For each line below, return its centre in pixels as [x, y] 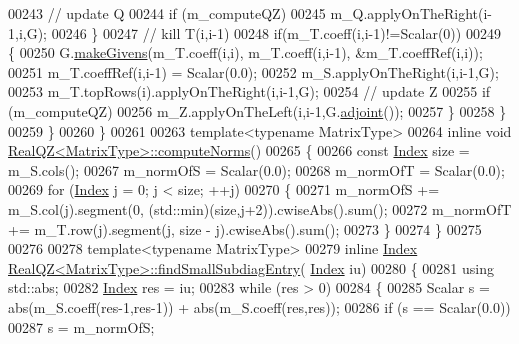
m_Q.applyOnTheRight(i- [411, 13]
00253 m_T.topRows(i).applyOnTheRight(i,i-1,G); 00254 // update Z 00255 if [249, 91]
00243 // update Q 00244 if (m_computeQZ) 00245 [167, 13]
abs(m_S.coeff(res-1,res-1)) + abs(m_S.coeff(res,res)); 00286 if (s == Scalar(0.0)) [259, 306]
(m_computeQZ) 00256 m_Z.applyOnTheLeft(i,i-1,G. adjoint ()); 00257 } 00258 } [257, 110]
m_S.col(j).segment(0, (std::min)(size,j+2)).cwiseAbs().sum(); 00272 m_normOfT [260, 208]
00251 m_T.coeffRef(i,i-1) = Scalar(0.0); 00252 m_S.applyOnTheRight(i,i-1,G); [253, 71]
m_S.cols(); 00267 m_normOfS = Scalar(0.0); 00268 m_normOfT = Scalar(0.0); [256, 169]
